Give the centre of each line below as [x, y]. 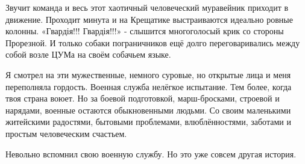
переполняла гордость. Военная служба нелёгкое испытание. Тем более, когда [149, 86]
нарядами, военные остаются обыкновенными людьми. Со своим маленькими [148, 110]
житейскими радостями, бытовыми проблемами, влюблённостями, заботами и [148, 122]
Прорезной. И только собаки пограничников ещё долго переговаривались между [153, 42]
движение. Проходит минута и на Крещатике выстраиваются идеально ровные [149, 19]
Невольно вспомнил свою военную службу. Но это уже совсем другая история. [151, 153]
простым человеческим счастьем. [66, 133]
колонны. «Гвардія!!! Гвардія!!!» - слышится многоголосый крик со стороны [145, 31]
